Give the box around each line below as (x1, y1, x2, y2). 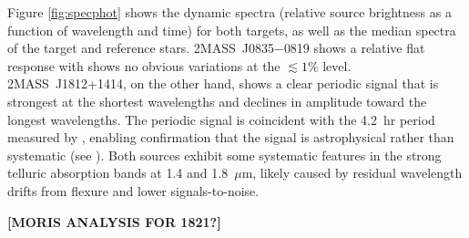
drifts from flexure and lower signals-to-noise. (7, 181, 260, 200)
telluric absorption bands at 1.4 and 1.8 (7, 163, 229, 182)
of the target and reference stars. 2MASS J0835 (7, 38, 274, 57)
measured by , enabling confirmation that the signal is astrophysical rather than (7, 128, 454, 147)
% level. (307, 56, 352, 75)
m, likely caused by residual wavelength (241, 163, 463, 182)
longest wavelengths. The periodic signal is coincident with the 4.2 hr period (7, 109, 435, 129)
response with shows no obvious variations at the (7, 56, 280, 75)
